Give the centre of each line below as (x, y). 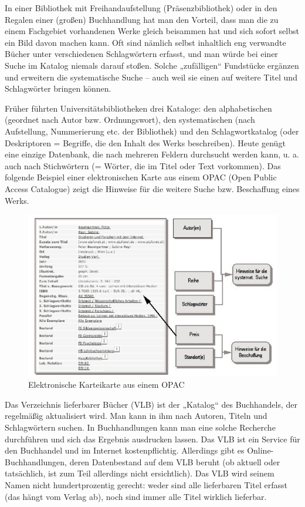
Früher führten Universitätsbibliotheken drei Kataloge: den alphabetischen (138, 108)
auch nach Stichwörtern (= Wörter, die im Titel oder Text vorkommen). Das (143, 165)
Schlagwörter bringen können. (58, 88)
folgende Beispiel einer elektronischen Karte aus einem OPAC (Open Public (141, 177)
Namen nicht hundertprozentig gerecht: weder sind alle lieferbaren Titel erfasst (146, 484)
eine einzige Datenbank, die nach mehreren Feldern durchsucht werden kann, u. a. (152, 154)
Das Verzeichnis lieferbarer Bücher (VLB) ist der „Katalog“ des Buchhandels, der (151, 404)
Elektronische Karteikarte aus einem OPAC (106, 385)
